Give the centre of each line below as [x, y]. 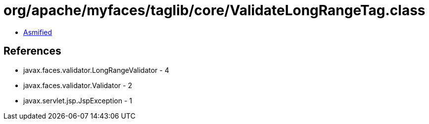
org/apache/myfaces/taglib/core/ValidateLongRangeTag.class [214, 10]
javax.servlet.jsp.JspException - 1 [78, 100]
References [32, 51]
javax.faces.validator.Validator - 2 [78, 85]
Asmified [38, 32]
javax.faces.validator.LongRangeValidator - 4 [96, 70]
